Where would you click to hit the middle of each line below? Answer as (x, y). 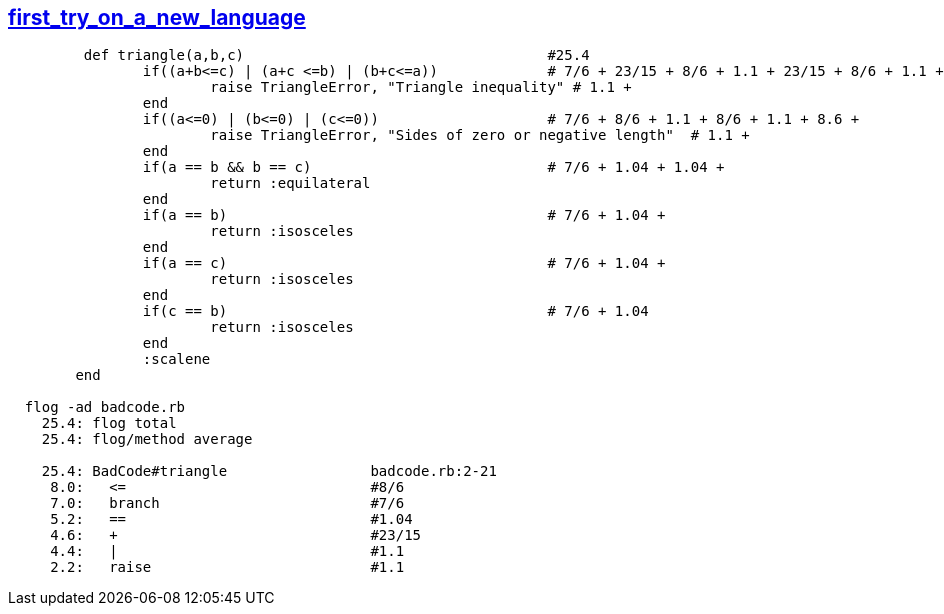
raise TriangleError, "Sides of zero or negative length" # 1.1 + (480, 135)
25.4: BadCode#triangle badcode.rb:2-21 (269, 471)
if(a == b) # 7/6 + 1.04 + (404, 215)
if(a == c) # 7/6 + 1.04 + (404, 263)
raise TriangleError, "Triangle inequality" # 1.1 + (421, 87)
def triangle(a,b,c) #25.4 (336, 55)
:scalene (176, 359)
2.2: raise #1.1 (227, 567)
